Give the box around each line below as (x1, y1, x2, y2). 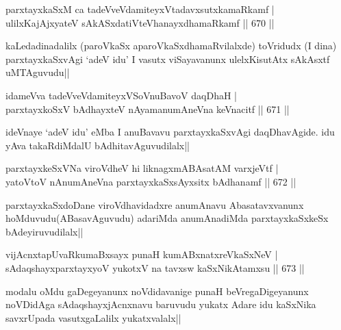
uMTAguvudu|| (5, 65, 70, 79)
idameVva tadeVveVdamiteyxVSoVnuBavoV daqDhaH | (5, 88, 237, 102)
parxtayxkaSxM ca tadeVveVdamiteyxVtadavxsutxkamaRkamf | (5, 2, 275, 16)
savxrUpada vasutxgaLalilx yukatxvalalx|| (5, 310, 181, 325)
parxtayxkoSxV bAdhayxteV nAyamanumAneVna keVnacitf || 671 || (5, 101, 290, 116)
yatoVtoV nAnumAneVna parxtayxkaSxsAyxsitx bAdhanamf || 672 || (5, 174, 296, 188)
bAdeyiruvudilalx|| (5, 224, 84, 238)
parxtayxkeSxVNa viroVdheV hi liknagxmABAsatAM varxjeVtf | (5, 161, 279, 175)
